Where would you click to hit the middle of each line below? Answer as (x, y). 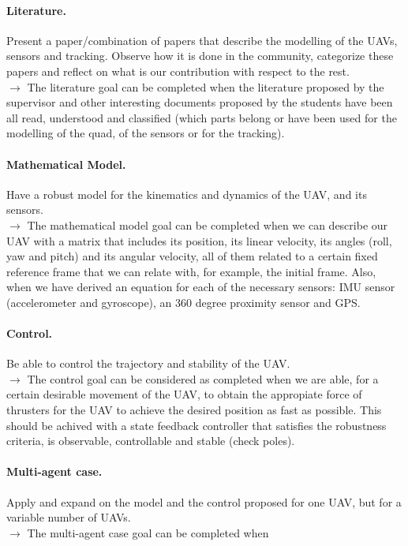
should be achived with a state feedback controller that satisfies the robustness (197, 425)
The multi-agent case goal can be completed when (148, 532)
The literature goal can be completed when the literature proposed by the (206, 86)
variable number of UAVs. (69, 517)
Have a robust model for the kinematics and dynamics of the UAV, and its (187, 194)
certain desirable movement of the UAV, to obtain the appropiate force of (184, 394)
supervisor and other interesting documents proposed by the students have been (200, 102)
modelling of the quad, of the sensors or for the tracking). (146, 133)
